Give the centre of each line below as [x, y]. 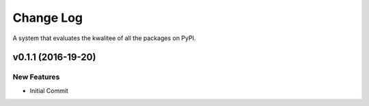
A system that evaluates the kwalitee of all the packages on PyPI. [104, 38]
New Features [36, 77]
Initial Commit [49, 90]
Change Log [48, 18]
